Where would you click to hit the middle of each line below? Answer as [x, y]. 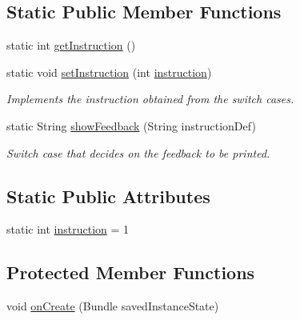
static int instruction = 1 [68, 229]
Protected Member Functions [131, 272]
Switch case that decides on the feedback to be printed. [138, 152]
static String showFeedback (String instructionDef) [131, 125]
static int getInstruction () [71, 45]
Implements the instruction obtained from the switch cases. [150, 99]
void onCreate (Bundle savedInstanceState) [113, 306]
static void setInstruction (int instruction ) [109, 72]
